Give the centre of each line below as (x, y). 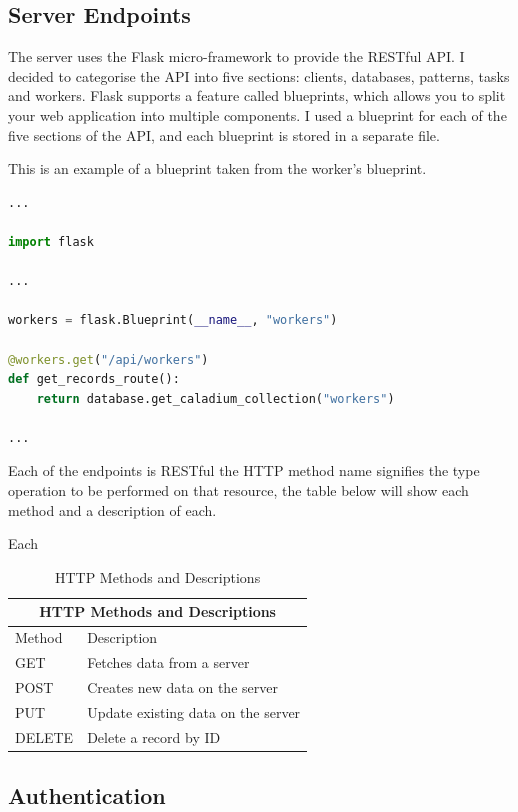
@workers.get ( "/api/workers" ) (108, 359)
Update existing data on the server (194, 711)
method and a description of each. (112, 509)
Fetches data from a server (168, 662)
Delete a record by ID (154, 736)
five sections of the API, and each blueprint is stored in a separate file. (224, 134)
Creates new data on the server (182, 686)
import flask (51, 241)
